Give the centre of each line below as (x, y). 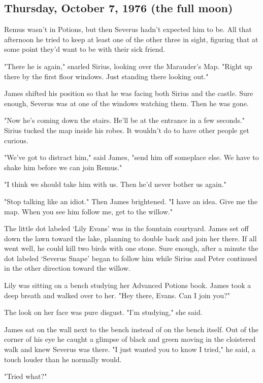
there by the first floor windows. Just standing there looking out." (106, 76)
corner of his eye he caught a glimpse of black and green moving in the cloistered (130, 339)
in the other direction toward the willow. (67, 268)
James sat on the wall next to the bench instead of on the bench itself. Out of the (131, 329)
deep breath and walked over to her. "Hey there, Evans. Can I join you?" (117, 295)
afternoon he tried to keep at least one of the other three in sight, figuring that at (131, 39)
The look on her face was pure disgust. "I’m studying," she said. (103, 312)
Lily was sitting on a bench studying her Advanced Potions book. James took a (128, 285)
